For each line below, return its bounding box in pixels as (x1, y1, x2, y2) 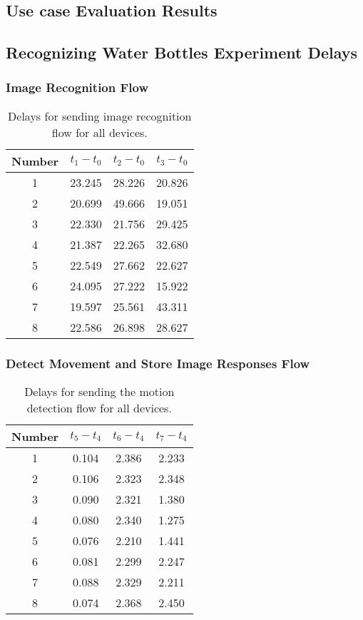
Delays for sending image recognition (8, 107, 192, 124)
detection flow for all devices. (26, 400, 172, 416)
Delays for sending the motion (24, 383, 175, 400)
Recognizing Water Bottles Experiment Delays (6, 41, 358, 63)
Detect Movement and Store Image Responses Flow (6, 354, 310, 372)
